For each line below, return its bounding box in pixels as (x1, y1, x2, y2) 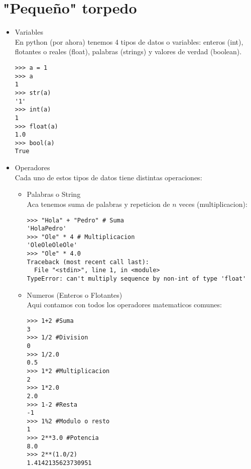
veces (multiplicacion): (179, 198, 247, 209)
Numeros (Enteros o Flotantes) (27, 289, 122, 300)
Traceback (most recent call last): (27, 258, 149, 266)
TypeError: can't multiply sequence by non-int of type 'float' (27, 275, 246, 283)
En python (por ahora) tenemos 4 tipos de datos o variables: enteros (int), (15, 36, 243, 47)
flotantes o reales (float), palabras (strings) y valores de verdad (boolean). (15, 46, 242, 57)
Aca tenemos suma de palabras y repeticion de (27, 198, 170, 209)
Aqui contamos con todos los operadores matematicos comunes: (27, 299, 222, 310)
